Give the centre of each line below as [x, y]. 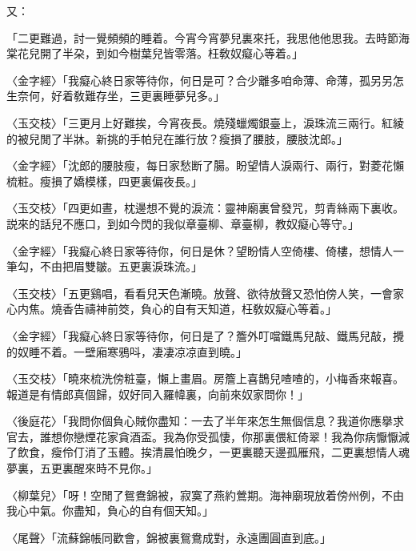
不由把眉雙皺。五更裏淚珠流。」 [118, 266]
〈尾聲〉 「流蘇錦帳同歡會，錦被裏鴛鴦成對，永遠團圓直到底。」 [169, 537]
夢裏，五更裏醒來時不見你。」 [82, 468]
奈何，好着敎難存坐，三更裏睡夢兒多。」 [121, 96]
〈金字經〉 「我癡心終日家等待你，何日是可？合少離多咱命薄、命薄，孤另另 [200, 80]
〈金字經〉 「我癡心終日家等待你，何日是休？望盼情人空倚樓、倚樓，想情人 [200, 250]
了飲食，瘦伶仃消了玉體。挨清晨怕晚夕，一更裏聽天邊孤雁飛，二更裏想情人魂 [208, 452]
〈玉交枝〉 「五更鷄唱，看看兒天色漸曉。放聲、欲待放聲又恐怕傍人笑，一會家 [205, 293]
